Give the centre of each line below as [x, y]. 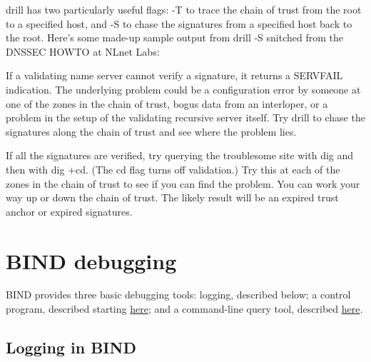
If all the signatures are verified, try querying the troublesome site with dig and [180, 155]
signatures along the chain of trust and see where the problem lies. [151, 131]
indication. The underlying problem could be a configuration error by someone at [183, 89]
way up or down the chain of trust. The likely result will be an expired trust [172, 197]
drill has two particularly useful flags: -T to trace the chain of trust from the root [184, 9]
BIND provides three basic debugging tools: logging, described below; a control [178, 295]
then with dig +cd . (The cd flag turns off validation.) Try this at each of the [173, 169]
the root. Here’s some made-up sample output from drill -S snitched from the [174, 37]
